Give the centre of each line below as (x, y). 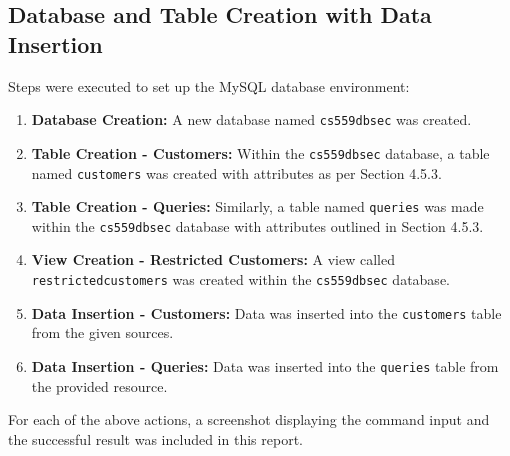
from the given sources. (102, 332)
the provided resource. (99, 385)
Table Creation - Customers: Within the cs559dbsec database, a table (260, 152)
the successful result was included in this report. (155, 438)
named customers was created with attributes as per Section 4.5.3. (236, 172)
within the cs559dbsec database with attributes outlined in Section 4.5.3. (257, 225)
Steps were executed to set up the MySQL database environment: (209, 85)
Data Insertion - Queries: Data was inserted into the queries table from (265, 365)
